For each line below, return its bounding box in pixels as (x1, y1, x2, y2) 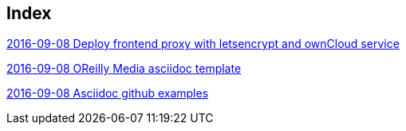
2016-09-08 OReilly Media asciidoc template (6, 62, 242, 76)
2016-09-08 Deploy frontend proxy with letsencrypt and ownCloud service (6, 37, 400, 51)
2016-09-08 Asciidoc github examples (6, 86, 209, 101)
